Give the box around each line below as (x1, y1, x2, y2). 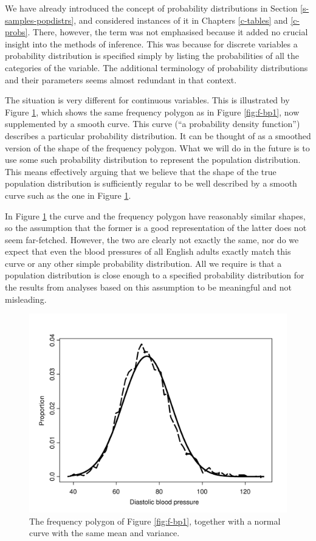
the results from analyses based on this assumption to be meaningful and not (5, 281, 292, 294)
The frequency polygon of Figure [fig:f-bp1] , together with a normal (29, 514, 281, 527)
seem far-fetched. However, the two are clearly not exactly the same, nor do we (5, 233, 299, 246)
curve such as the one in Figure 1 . (5, 188, 131, 201)
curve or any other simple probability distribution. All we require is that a (5, 257, 282, 269)
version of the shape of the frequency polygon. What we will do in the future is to (5, 141, 310, 154)
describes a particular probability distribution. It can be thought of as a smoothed (5, 129, 311, 142)
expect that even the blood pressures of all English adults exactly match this (5, 245, 291, 258)
